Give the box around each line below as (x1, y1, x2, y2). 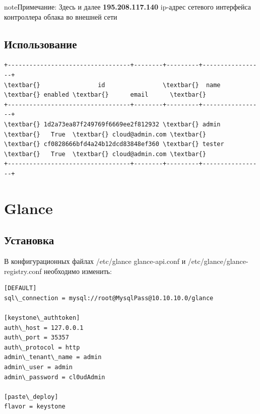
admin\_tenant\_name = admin (4, 354, 102, 361)
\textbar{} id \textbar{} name (4, 81, 221, 89)
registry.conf (4, 265, 42, 276)
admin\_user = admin (4, 364, 73, 371)
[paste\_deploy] (4, 393, 58, 400)
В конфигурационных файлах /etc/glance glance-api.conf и (4, 256, 186, 266)
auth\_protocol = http (4, 343, 80, 351)
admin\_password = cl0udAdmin (4, 373, 105, 381)
